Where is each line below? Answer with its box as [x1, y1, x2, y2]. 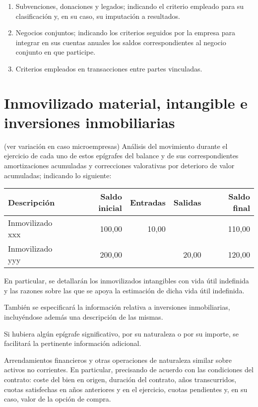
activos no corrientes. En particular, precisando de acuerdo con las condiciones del [4, 364, 254, 375]
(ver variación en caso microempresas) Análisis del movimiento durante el [4, 140, 228, 151]
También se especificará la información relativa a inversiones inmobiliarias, [4, 302, 230, 312]
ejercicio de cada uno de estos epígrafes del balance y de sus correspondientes [4, 150, 239, 161]
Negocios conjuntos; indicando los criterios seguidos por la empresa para [15, 27, 235, 38]
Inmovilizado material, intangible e [4, 92, 248, 113]
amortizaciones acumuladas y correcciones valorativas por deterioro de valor [4, 160, 235, 171]
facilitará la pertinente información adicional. [4, 338, 141, 348]
